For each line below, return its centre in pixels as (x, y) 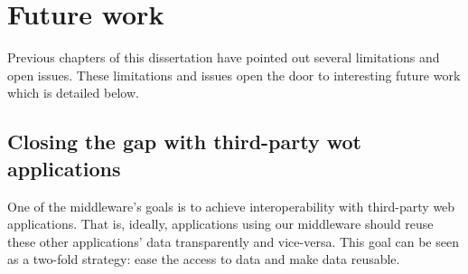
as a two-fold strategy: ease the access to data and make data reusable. (204, 259)
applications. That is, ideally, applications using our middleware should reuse (220, 224)
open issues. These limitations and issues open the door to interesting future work (234, 75)
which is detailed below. (73, 93)
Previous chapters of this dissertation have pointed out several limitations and (224, 57)
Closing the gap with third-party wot (184, 142)
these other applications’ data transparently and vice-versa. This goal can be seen (233, 241)
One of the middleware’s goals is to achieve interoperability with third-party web (231, 206)
